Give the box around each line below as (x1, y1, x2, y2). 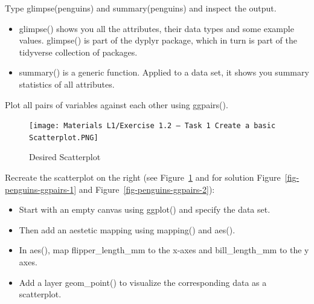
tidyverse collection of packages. (19, 45, 138, 58)
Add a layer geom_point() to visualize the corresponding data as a (19, 276, 267, 288)
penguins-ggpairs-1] (5, 183, 77, 195)
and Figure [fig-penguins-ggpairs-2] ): (78, 183, 215, 195)
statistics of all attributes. (19, 77, 115, 90)
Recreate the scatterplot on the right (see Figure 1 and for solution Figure (5, 171, 281, 184)
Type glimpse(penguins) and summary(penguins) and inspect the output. (5, 2, 277, 14)
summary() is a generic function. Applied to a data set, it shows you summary (19, 66, 309, 79)
